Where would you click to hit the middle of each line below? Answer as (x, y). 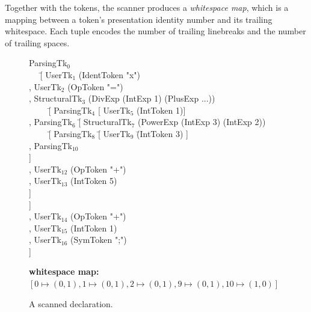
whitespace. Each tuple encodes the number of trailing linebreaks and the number (155, 31)
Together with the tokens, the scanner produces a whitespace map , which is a (147, 7)
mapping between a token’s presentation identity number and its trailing (139, 19)
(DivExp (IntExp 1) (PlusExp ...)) (152, 98)
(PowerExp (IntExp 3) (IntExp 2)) (202, 122)
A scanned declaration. (71, 303)
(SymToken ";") (99, 240)
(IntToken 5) (94, 181)
